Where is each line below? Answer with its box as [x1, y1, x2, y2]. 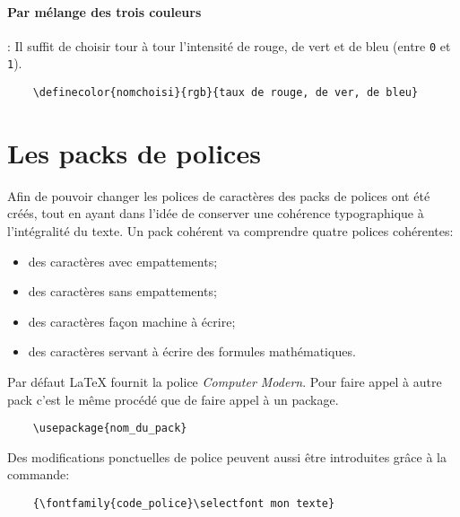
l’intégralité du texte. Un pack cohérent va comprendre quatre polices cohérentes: [7, 222, 454, 241]
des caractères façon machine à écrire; [28, 311, 236, 330]
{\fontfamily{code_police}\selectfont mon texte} [32, 497, 335, 511]
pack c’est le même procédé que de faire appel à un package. [7, 390, 339, 408]
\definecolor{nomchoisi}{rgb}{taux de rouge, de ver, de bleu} [32, 86, 419, 100]
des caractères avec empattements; [28, 251, 218, 270]
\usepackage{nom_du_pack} [32, 422, 187, 435]
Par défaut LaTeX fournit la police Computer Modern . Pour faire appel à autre [7, 372, 442, 391]
